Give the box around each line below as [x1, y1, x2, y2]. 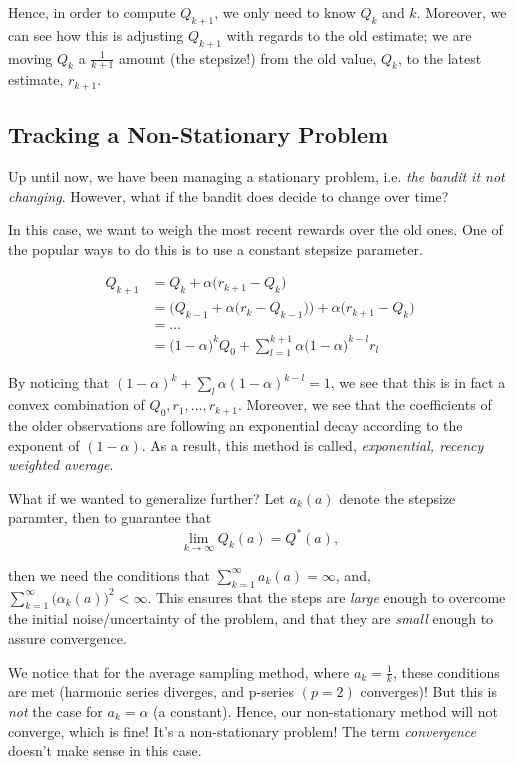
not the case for [8, 700, 103, 721]
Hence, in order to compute [8, 2, 176, 22]
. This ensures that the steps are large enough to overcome [147, 586, 506, 607]
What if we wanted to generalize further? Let [8, 487, 285, 508]
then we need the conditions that [8, 564, 210, 585]
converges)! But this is [360, 681, 498, 702]
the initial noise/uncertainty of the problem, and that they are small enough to [8, 608, 494, 629]
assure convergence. [8, 627, 127, 648]
